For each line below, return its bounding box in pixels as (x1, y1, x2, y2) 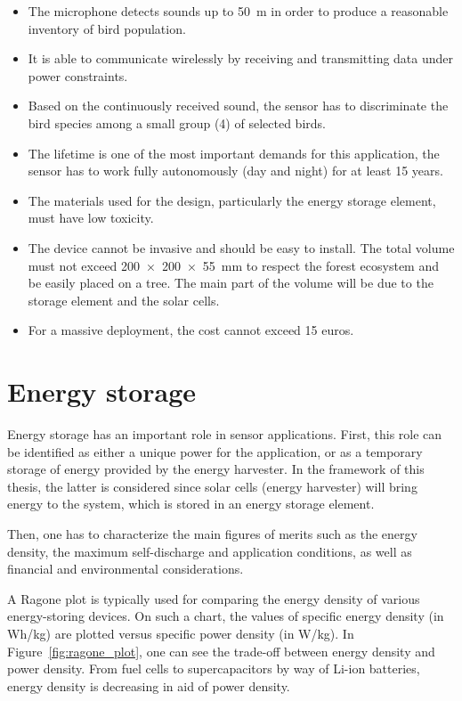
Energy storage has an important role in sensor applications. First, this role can (7, 425, 442, 444)
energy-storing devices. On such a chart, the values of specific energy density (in (7, 607, 444, 625)
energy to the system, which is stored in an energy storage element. (7, 494, 375, 513)
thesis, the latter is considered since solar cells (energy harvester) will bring (7, 477, 417, 495)
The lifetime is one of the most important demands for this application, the (28, 143, 440, 162)
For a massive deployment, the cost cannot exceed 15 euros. (28, 321, 354, 339)
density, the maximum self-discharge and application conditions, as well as (7, 542, 412, 560)
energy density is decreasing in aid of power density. (7, 676, 290, 695)
